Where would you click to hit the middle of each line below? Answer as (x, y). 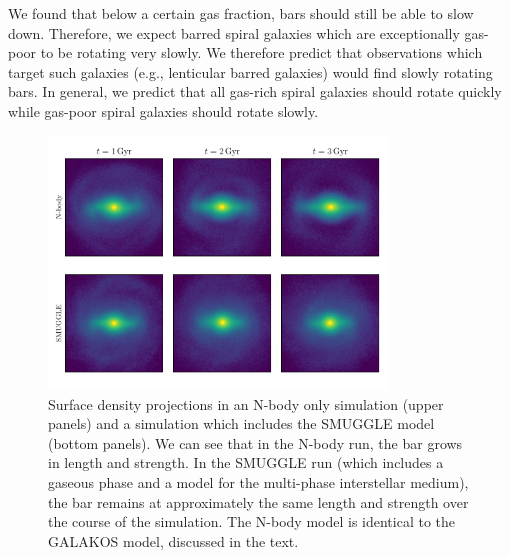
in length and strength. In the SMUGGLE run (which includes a (246, 462)
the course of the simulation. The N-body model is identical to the (252, 521)
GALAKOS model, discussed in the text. (173, 540)
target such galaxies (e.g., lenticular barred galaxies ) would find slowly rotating (250, 71)
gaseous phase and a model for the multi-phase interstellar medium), (258, 481)
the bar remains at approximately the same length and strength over (258, 501)
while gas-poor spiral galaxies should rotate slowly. (163, 110)
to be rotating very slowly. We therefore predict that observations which (261, 52)
